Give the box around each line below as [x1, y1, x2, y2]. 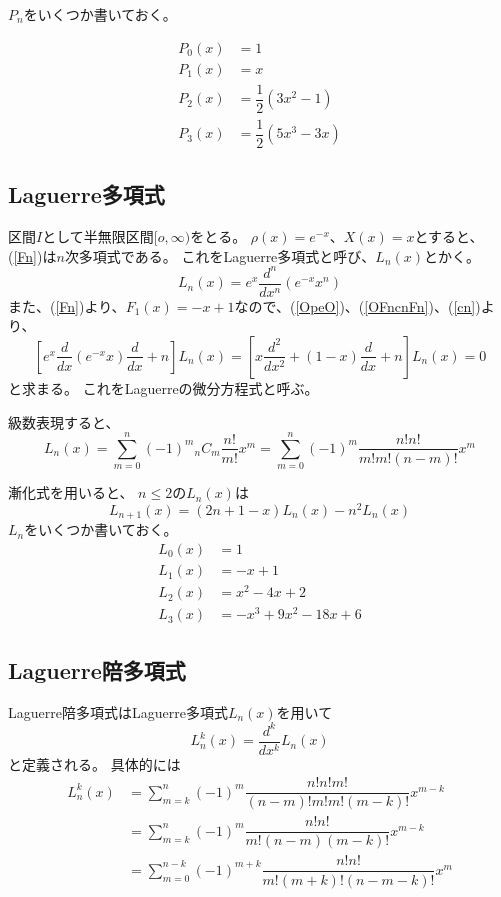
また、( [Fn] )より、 [8, 295, 126, 316]
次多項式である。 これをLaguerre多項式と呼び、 [64, 245, 376, 266]
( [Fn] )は [8, 245, 57, 266]
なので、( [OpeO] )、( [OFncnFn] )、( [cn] [234, 295, 476, 316]
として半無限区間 [42, 226, 154, 247]
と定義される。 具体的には [8, 753, 181, 774]
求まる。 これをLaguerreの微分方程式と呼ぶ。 [21, 377, 319, 398]
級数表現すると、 [8, 411, 120, 432]
